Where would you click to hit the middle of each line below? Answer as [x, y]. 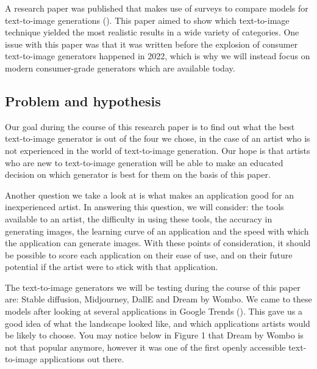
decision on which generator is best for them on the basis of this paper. [138, 174]
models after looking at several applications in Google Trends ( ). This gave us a [154, 311]
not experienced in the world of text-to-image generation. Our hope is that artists [158, 150]
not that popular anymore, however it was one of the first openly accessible [145, 347]
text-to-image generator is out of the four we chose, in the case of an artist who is [158, 138]
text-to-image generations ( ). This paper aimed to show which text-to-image [147, 20]
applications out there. [82, 359]
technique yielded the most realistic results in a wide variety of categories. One [152, 32]
